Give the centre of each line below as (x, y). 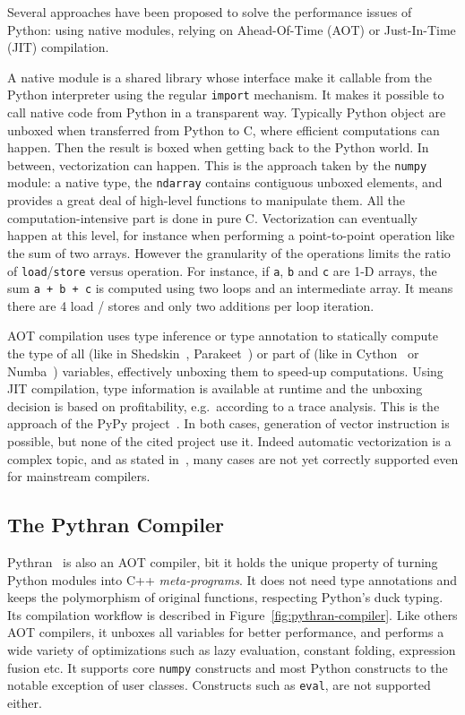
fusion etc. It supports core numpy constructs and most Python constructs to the (228, 667)
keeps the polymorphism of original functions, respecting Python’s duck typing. (225, 597)
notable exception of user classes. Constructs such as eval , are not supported (219, 685)
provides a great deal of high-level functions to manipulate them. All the (206, 200)
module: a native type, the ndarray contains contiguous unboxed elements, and (225, 182)
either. (25, 702)
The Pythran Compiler (116, 525)
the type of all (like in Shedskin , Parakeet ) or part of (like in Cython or (213, 353)
